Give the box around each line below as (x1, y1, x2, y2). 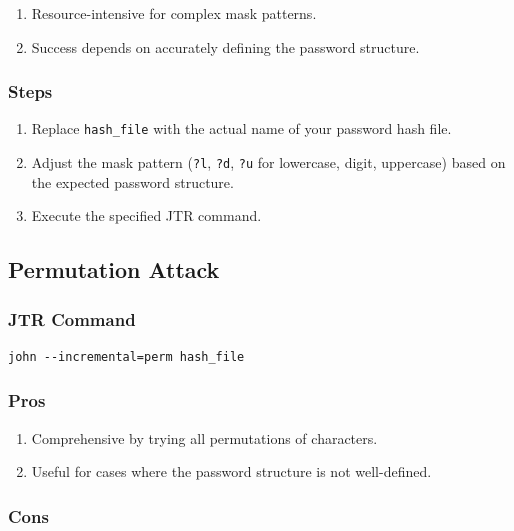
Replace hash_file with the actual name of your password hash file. (31, 118, 452, 139)
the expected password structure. (31, 171, 234, 192)
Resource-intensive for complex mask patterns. (31, 3, 317, 23)
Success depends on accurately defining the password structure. (31, 36, 420, 57)
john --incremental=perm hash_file (8, 349, 245, 364)
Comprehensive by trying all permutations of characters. (31, 427, 378, 448)
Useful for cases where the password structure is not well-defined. (31, 461, 432, 482)
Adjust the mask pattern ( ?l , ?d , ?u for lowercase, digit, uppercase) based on (31, 152, 506, 173)
